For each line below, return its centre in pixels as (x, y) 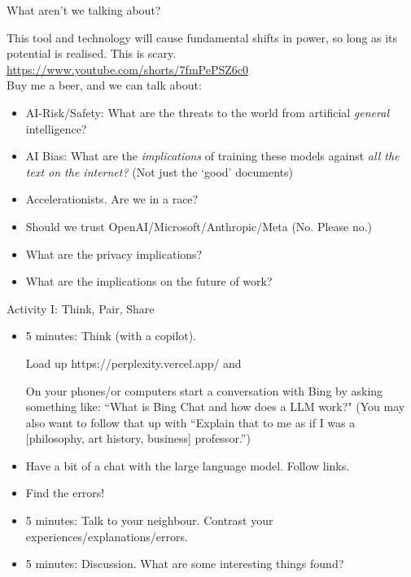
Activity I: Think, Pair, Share (81, 308)
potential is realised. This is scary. (92, 53)
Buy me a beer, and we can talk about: (104, 85)
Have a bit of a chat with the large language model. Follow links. (188, 465)
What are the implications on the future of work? (149, 281)
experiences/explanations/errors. (107, 536)
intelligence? (56, 128)
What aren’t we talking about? (84, 10)
